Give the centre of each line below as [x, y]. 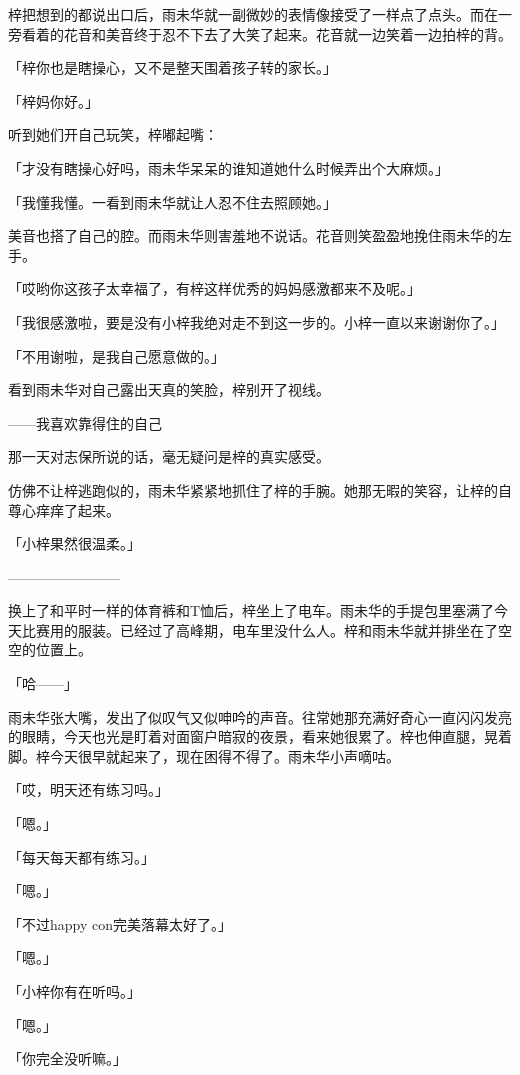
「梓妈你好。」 [53, 100]
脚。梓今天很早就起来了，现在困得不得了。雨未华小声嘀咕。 [204, 755]
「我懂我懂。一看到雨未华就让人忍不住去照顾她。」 [172, 201]
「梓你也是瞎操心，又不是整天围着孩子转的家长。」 [172, 67]
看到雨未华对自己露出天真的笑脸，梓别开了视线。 [169, 389]
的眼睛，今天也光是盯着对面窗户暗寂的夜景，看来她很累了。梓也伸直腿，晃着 [260, 736]
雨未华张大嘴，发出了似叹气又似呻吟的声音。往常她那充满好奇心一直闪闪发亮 [260, 716]
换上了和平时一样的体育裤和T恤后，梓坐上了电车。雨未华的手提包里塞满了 [251, 610]
